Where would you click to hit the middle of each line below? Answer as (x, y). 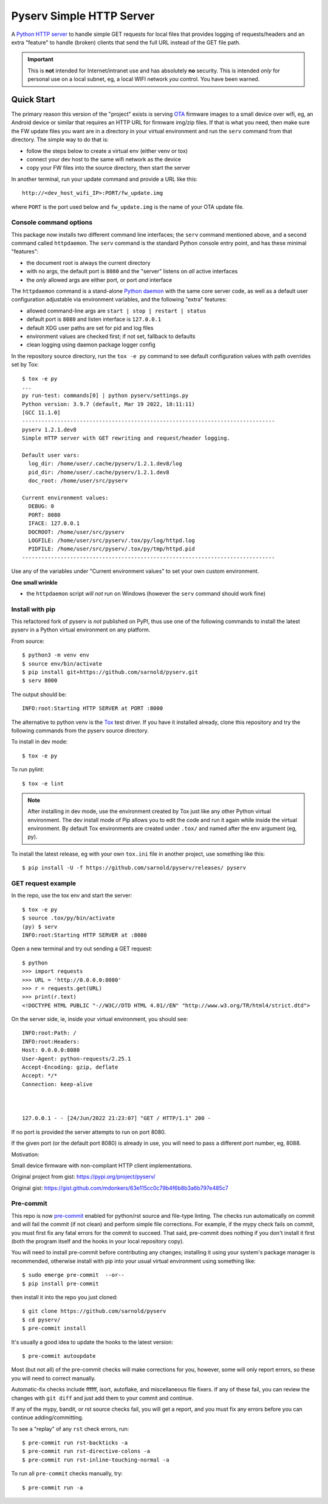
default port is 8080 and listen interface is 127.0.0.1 (94, 319)
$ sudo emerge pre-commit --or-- (73, 1275)
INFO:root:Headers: (51, 1042)
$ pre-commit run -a (53, 1488)
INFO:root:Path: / (50, 1033)
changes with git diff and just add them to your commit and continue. (102, 1398)
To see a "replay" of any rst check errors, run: (70, 1428)
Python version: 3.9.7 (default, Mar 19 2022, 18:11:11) (109, 404)
